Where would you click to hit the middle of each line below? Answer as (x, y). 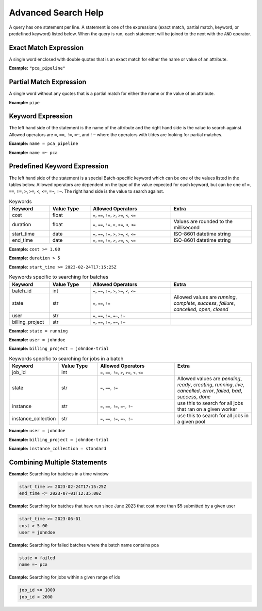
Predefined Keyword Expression (59, 166)
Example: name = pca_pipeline (44, 143)
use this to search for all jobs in (213, 416)
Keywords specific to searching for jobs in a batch (66, 359)
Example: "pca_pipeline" (37, 68)
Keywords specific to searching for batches (59, 277)
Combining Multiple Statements (58, 462)
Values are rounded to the (203, 221)
